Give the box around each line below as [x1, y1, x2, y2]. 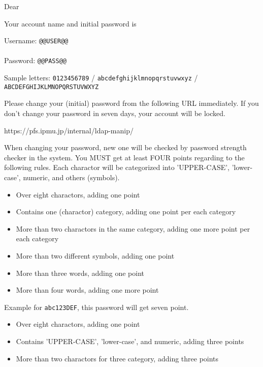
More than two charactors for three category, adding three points [16, 353, 219, 363]
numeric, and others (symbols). [23, 172, 120, 182]
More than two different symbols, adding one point [16, 250, 175, 261]
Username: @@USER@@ [4, 35, 69, 46]
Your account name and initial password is [4, 18, 137, 29]
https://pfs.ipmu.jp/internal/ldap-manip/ [4, 125, 134, 135]
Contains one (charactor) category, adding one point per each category [16, 206, 236, 217]
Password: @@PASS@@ [4, 55, 67, 66]
